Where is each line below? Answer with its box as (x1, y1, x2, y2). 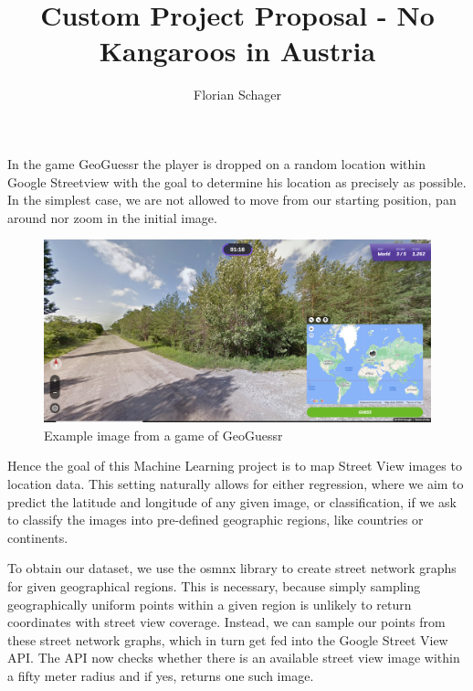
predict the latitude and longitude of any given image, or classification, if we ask (7, 492, 457, 511)
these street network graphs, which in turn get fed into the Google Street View (7, 630, 448, 649)
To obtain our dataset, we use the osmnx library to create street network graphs (7, 558, 457, 578)
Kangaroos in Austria (99, 32, 376, 69)
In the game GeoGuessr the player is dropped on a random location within (7, 154, 426, 173)
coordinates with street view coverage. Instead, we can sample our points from (7, 612, 446, 632)
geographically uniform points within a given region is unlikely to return (7, 594, 412, 613)
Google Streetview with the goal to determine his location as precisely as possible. (7, 172, 467, 191)
